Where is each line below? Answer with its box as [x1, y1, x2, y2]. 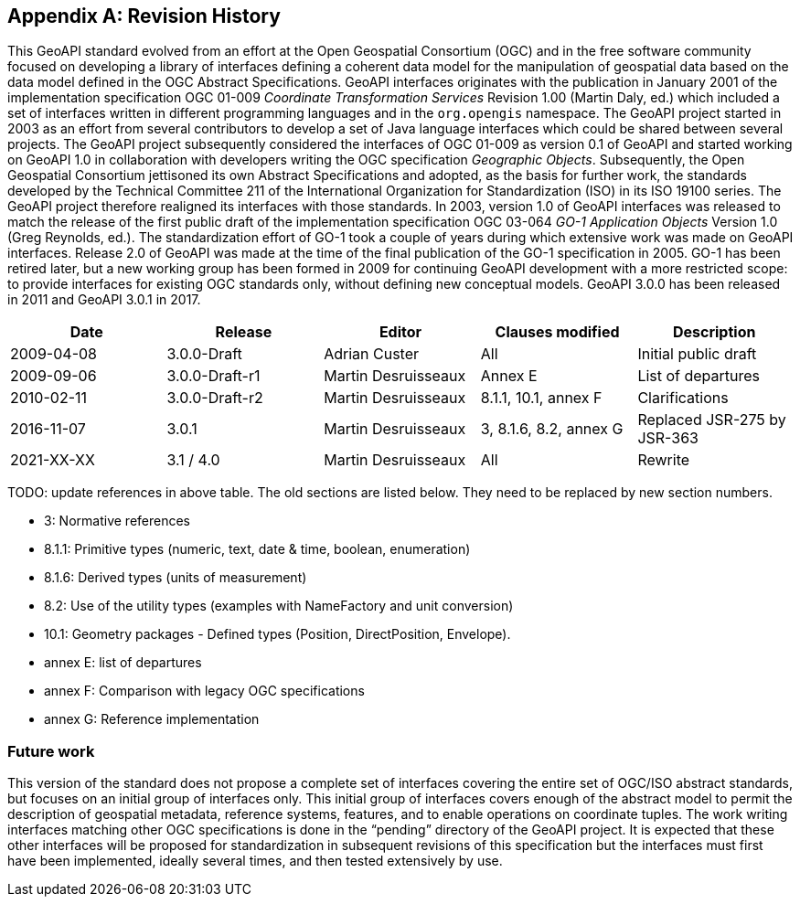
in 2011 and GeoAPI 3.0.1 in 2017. [7, 292, 201, 308]
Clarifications [637, 388, 729, 408]
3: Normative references [44, 513, 190, 529]
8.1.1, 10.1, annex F [480, 388, 603, 408]
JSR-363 [637, 429, 699, 448]
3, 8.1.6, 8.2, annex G [480, 420, 624, 439]
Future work [7, 741, 95, 760]
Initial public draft [637, 345, 757, 364]
